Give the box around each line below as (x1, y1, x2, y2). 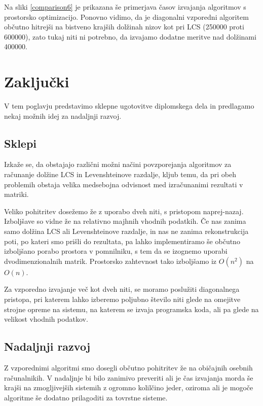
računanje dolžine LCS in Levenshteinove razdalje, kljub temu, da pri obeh (4, 169, 236, 180)
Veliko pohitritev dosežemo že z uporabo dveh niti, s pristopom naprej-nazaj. (4, 206, 244, 216)
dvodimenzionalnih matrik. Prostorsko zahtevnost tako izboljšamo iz (4, 255, 217, 266)
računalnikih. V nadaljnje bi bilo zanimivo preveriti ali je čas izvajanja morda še (4, 372, 253, 383)
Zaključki (4, 71, 69, 92)
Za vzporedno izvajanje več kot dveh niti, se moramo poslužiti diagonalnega (4, 284, 240, 294)
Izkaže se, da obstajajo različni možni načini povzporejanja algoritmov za (4, 159, 232, 170)
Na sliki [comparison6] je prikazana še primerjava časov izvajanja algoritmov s (4, 2, 246, 12)
